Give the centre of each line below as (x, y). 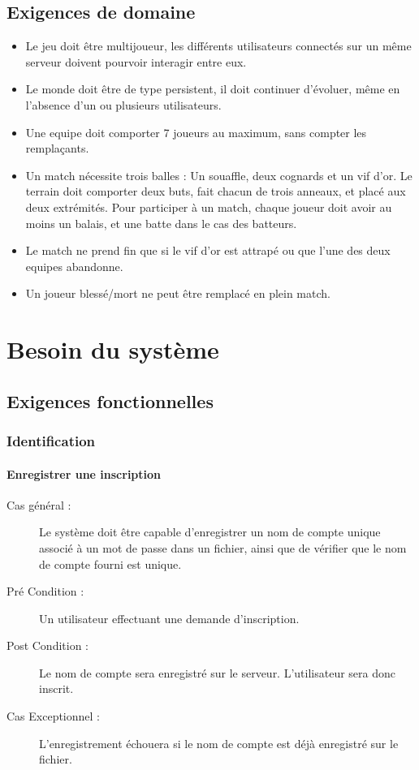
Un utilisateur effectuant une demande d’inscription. (169, 618)
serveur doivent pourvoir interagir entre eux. (136, 61)
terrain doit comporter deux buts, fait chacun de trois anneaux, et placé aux (216, 191)
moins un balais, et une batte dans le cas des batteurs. (161, 223)
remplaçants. (57, 148)
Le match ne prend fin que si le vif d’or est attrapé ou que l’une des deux (208, 250)
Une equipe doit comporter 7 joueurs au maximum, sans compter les (196, 132)
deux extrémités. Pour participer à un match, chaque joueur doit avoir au (209, 206)
